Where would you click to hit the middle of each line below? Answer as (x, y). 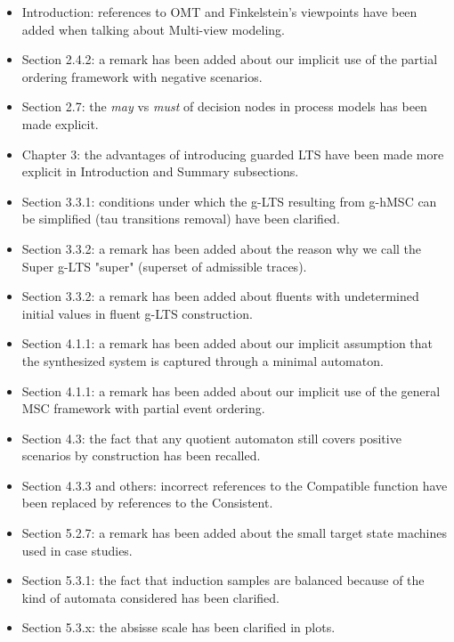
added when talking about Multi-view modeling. (154, 29)
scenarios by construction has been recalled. (141, 455)
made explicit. (60, 123)
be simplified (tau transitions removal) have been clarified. (181, 219)
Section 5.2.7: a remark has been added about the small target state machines (234, 533)
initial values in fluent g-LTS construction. (137, 313)
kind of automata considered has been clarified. (150, 597)
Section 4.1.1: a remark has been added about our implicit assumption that (227, 343)
